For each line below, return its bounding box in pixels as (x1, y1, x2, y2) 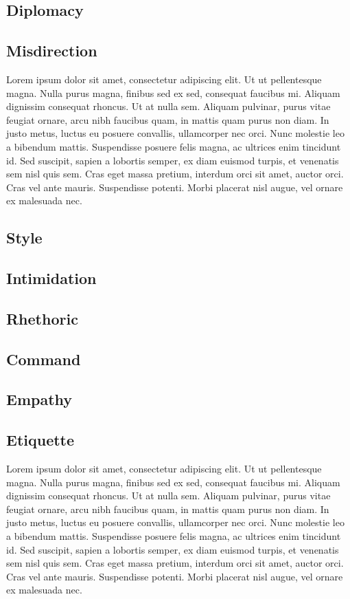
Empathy (6, 389, 73, 410)
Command (6, 348, 81, 369)
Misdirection (6, 40, 97, 61)
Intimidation (6, 268, 97, 289)
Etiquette (6, 429, 75, 450)
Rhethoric (6, 307, 78, 329)
